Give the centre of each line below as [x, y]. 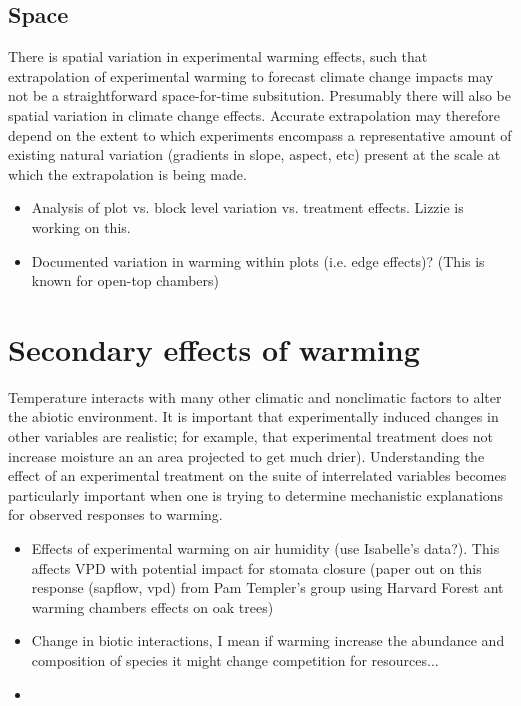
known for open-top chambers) [125, 280]
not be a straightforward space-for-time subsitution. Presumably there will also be [259, 95]
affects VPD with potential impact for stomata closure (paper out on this [256, 567]
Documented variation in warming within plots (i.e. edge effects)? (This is [258, 260]
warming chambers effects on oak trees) [152, 606]
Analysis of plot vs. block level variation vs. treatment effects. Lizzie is [247, 207]
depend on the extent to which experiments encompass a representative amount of [260, 134]
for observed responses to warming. [115, 514]
